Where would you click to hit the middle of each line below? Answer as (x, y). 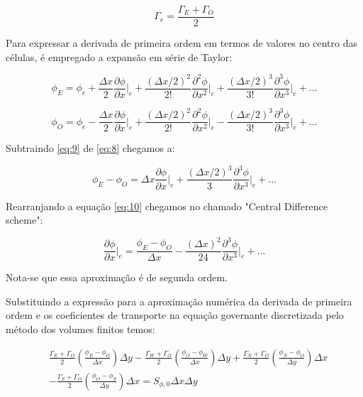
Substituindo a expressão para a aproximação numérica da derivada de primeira (179, 301)
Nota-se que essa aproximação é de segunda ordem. (117, 277)
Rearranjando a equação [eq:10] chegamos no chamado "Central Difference (167, 206)
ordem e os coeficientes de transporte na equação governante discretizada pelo (175, 315)
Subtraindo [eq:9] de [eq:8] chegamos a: (90, 148)
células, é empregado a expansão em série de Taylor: (119, 56)
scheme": (24, 220)
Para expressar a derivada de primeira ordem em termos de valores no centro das (181, 43)
